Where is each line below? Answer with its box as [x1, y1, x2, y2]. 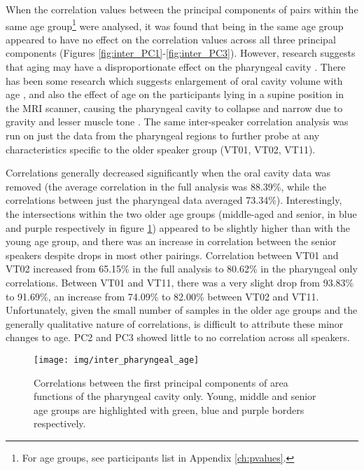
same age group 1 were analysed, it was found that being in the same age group [6, 16, 344, 33]
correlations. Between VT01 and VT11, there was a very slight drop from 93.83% [6, 275, 354, 289]
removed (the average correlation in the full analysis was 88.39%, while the [6, 179, 327, 193]
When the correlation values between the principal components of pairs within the [6, 2, 358, 16]
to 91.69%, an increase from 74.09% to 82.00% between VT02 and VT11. [6, 289, 319, 303]
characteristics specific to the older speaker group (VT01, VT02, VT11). [6, 141, 316, 156]
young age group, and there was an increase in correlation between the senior [6, 234, 337, 249]
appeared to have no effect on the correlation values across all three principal [6, 32, 336, 46]
